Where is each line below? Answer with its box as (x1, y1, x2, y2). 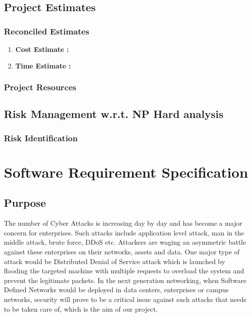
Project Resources (4, 81, 77, 93)
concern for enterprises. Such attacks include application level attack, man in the (4, 227, 244, 237)
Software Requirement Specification (4, 162, 248, 182)
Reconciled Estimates (4, 25, 89, 37)
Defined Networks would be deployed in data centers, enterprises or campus (4, 284, 229, 295)
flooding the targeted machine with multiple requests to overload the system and (4, 266, 244, 276)
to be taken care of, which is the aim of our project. (4, 303, 158, 314)
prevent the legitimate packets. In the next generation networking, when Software (4, 275, 247, 285)
